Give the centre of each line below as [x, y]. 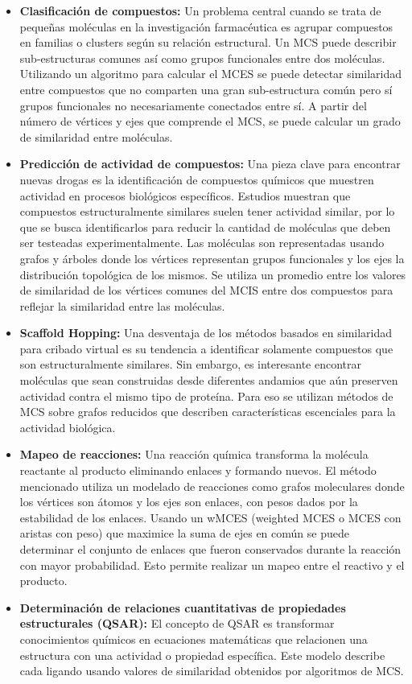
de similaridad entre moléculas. [96, 136]
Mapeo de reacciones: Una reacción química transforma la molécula [194, 454]
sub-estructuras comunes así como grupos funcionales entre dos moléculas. [202, 58]
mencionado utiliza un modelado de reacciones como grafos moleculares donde [212, 486]
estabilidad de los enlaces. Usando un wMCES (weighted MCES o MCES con [210, 517]
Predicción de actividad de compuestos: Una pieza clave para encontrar [210, 164]
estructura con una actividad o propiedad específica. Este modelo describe [202, 655]
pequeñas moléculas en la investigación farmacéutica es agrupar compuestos [206, 26]
